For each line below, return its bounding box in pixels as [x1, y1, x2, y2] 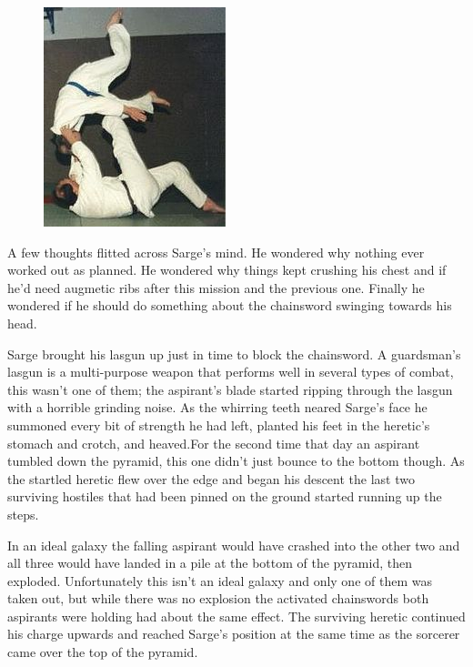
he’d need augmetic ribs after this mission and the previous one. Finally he [7, 278, 425, 297]
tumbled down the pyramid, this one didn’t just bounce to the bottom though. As [7, 451, 465, 470]
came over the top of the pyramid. [7, 642, 198, 662]
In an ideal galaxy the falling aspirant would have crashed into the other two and [7, 535, 460, 554]
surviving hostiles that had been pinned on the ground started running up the [7, 487, 442, 506]
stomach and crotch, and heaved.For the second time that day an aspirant [7, 433, 420, 452]
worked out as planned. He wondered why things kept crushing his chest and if [7, 260, 447, 279]
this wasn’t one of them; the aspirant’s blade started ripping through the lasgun [7, 379, 453, 399]
